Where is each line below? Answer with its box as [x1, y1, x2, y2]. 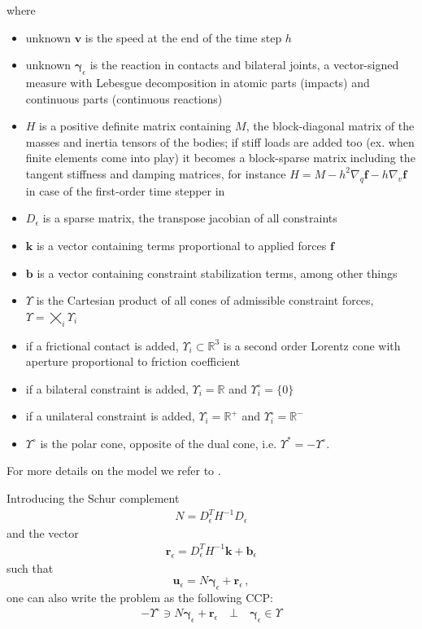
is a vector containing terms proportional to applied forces [36, 236, 327, 253]
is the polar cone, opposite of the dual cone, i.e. [40, 434, 277, 451]
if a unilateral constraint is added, [25, 407, 195, 424]
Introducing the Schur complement [7, 490, 180, 507]
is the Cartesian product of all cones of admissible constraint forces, [36, 292, 374, 309]
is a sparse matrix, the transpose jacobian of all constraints [42, 209, 337, 227]
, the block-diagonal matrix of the [246, 117, 415, 134]
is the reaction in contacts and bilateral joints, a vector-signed [89, 56, 399, 73]
